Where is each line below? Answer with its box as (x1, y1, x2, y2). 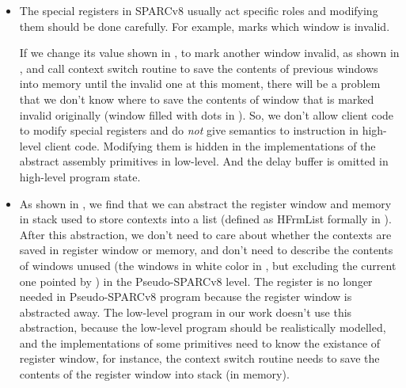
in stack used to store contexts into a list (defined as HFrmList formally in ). (19, 211, 392, 227)
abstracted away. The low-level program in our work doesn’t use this (19, 303, 352, 320)
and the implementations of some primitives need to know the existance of (19, 334, 381, 351)
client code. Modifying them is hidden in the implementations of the (44, 137, 376, 154)
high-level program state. (19, 168, 141, 184)
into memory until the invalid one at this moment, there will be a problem (19, 75, 381, 92)
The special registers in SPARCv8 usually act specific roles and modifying (19, 2, 378, 18)
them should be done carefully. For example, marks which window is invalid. (19, 17, 390, 34)
